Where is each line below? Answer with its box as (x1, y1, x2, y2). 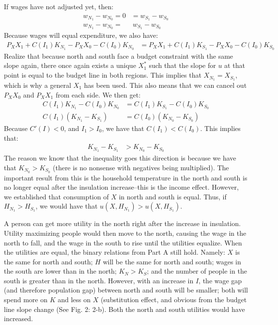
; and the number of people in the (147, 266, 247, 276)
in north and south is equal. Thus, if (119, 191, 227, 201)
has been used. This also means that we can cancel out (84, 80, 247, 90)
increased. (4, 313, 33, 324)
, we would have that (35, 201, 98, 211)
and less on (58, 294, 91, 305)
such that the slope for (149, 60, 216, 70)
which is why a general (4, 80, 71, 90)
